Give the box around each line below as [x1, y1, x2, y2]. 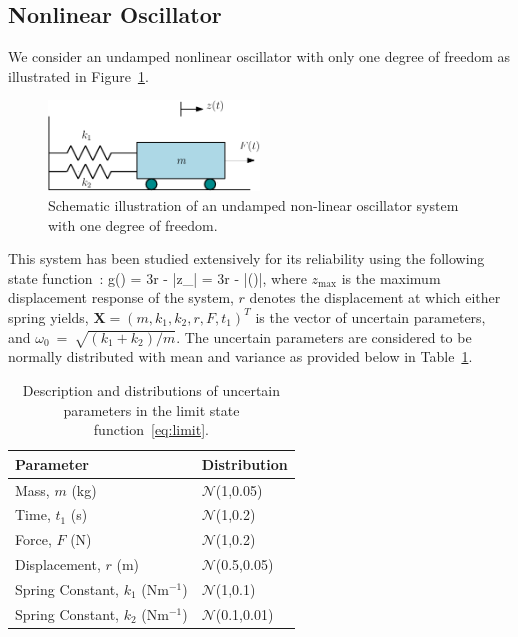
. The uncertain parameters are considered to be [176, 326, 472, 347]
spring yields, [8, 306, 89, 327]
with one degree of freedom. [48, 214, 218, 235]
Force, [15, 529, 52, 550]
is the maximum [341, 267, 441, 288]
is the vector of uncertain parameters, [255, 306, 486, 327]
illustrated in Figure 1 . [8, 65, 149, 86]
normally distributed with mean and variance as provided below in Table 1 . [8, 346, 473, 367]
